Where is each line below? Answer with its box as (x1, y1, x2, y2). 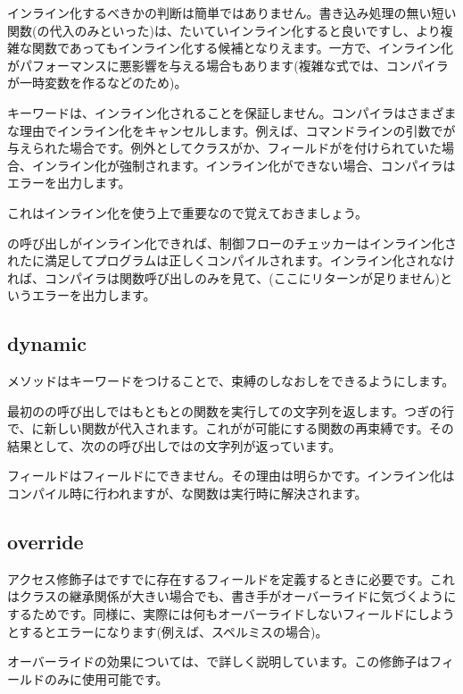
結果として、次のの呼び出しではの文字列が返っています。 (7, 436, 342, 455)
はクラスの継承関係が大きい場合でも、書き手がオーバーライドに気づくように (7, 587, 457, 606)
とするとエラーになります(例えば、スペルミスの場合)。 (7, 622, 328, 640)
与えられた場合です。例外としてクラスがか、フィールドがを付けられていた (7, 138, 442, 157)
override (7, 528, 84, 556)
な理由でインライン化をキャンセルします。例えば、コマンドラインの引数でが (7, 121, 456, 139)
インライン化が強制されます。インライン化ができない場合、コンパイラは (31, 155, 456, 174)
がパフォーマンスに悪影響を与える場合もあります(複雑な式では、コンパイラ (7, 55, 449, 74)
